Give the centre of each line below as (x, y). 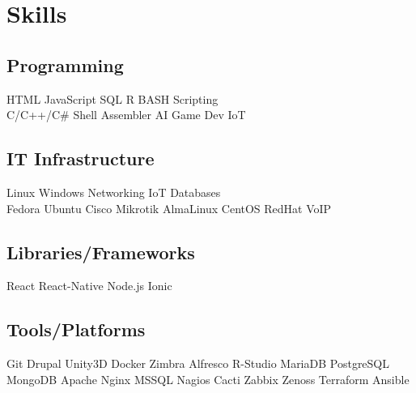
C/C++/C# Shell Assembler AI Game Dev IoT (126, 115)
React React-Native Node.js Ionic (89, 286)
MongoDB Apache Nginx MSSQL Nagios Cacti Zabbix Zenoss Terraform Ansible (208, 379)
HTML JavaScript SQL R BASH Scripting (112, 98)
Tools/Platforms (76, 329)
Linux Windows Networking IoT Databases (114, 192)
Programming (65, 64)
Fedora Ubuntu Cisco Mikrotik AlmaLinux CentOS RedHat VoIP (169, 208)
